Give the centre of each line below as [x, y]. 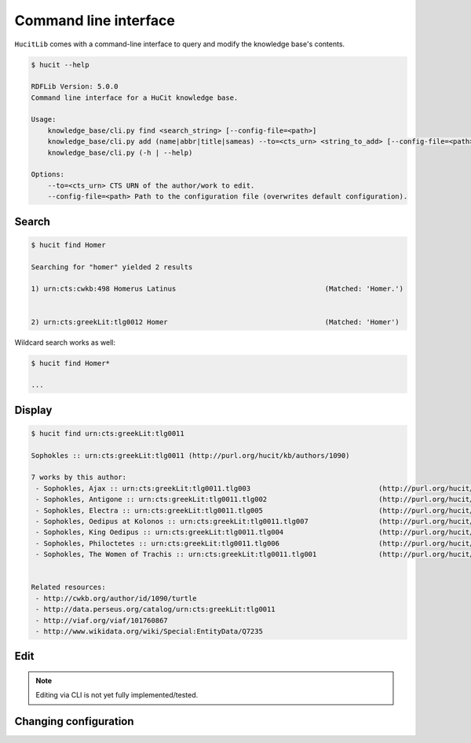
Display [33, 410]
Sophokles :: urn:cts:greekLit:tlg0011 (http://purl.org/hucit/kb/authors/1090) [190, 455]
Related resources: [68, 587]
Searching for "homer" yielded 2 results [112, 267]
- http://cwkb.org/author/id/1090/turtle [116, 598]
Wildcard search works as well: [65, 342]
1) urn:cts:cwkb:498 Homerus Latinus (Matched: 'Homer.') [217, 289]
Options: [48, 174]
